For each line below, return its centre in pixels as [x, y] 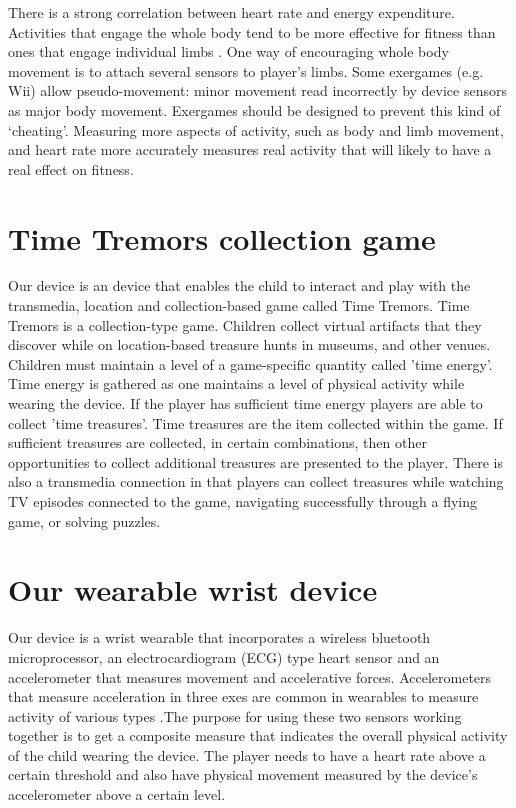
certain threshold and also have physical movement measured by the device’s [243, 774]
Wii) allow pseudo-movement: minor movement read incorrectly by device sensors [257, 90]
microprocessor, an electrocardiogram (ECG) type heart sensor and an [224, 656]
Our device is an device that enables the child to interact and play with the [239, 285]
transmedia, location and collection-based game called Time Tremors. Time [239, 305]
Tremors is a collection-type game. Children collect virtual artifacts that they [245, 324]
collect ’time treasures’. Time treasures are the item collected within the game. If [255, 422]
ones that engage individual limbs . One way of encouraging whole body [228, 51]
